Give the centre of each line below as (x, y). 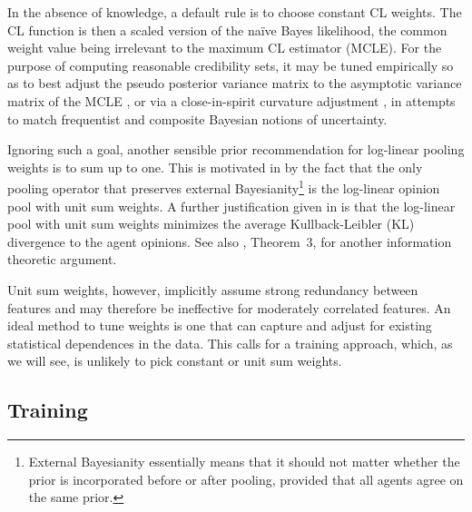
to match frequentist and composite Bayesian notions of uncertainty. (197, 118)
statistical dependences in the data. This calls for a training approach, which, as (230, 343)
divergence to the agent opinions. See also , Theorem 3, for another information (230, 241)
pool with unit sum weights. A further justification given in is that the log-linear (231, 206)
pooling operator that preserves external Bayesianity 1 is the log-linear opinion (224, 187)
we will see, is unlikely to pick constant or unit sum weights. (175, 361)
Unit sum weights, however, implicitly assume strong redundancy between (213, 289)
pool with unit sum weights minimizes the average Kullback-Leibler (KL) (211, 224)
